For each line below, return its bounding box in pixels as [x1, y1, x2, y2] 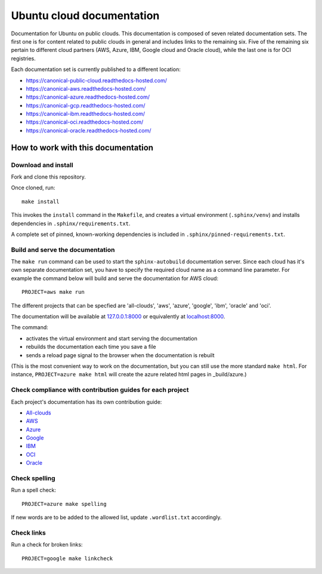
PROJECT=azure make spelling [21, 501, 107, 507]
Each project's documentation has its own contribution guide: [11, 398, 162, 406]
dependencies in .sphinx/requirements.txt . [11, 220, 131, 227]
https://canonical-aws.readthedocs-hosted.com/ [26, 85, 146, 92]
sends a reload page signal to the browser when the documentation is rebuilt [26, 351, 215, 358]
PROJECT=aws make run [21, 288, 85, 296]
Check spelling [11, 474, 56, 483]
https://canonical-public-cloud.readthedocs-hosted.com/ [26, 76, 167, 84]
